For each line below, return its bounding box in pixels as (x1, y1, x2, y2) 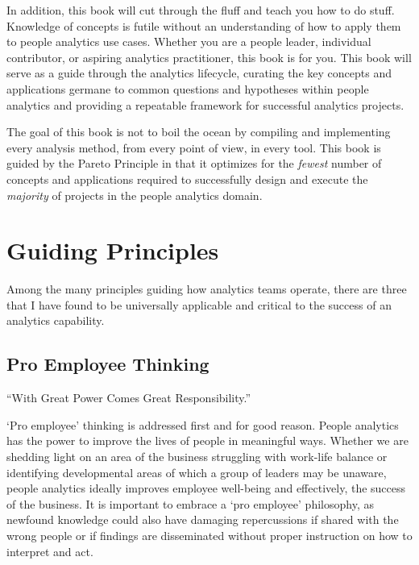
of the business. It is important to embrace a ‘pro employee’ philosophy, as (6, 495, 374, 512)
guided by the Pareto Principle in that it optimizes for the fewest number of (6, 155, 382, 172)
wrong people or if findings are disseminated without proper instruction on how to (6, 526, 413, 543)
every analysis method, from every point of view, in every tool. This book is (6, 139, 381, 156)
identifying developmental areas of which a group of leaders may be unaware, (6, 463, 387, 480)
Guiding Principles (6, 234, 219, 267)
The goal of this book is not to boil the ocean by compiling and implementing (6, 123, 391, 140)
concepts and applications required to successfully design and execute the (6, 170, 368, 187)
